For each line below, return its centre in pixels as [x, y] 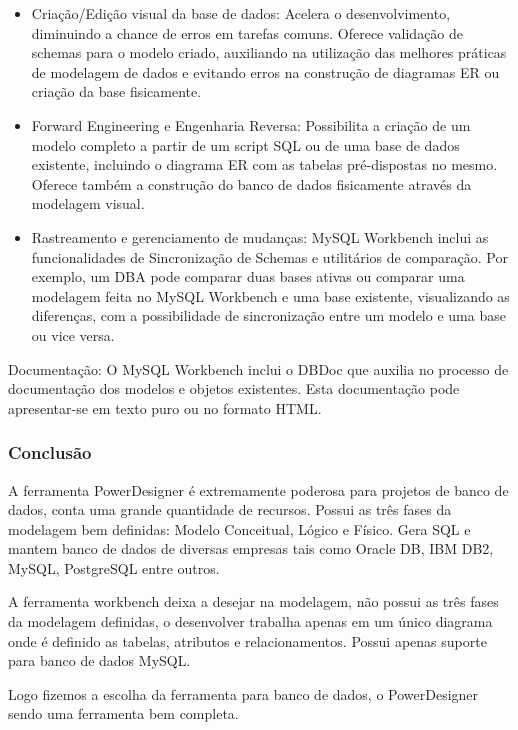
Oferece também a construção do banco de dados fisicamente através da [251, 183]
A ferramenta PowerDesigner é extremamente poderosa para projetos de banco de [258, 489]
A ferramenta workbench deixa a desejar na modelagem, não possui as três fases [253, 601]
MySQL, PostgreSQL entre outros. [114, 567]
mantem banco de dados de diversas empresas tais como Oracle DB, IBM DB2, [251, 548]
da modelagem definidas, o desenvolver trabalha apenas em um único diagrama [250, 621]
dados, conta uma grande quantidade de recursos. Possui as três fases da [230, 509]
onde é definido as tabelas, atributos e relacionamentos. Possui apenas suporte [247, 640]
